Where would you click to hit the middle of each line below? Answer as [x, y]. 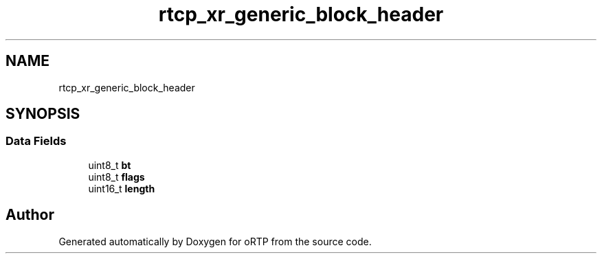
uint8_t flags [116, 177]
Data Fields [36, 141]
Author [30, 215]
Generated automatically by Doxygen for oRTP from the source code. [215, 241]
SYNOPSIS [43, 114]
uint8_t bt [110, 165]
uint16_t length [122, 188]
